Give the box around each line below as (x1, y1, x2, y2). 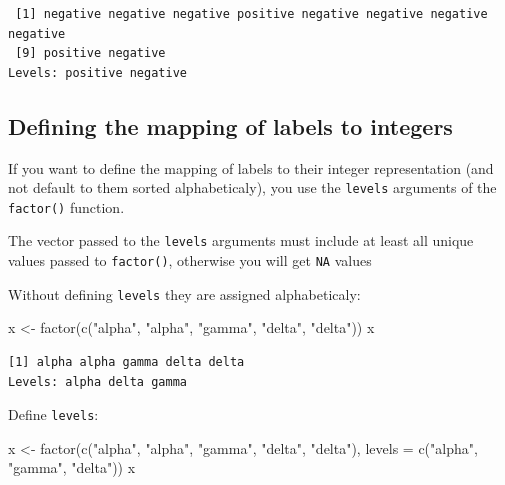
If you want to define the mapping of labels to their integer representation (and (8, 157, 494, 178)
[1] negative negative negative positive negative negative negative (15, 7, 488, 21)
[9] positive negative (15, 46, 166, 61)
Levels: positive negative (8, 65, 187, 80)
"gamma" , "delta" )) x (8, 457, 136, 478)
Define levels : (8, 404, 99, 425)
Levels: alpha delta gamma (8, 374, 187, 389)
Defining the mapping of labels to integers (8, 110, 453, 141)
